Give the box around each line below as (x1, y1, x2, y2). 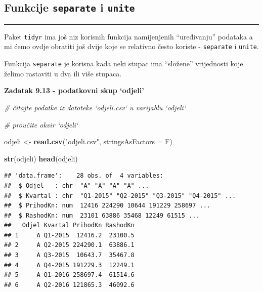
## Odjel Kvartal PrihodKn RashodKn (4, 222, 135, 229)
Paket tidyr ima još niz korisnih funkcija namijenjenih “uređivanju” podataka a (4, 31, 253, 41)
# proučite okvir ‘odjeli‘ (4, 119, 78, 130)
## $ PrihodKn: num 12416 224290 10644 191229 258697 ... (4, 202, 211, 210)
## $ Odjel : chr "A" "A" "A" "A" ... (4, 182, 149, 189)
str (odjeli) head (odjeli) (4, 153, 78, 163)
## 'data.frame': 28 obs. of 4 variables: (4, 172, 163, 180)
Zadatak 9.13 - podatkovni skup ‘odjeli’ (4, 85, 144, 96)
